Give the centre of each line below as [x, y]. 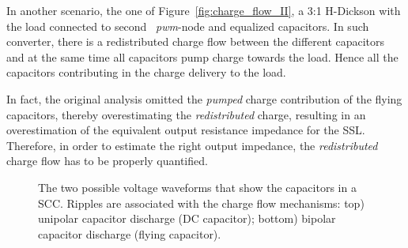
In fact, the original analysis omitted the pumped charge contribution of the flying [204, 98]
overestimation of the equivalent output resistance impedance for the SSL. [186, 130]
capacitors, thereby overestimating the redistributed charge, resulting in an [186, 114]
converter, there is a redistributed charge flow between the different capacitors [196, 41]
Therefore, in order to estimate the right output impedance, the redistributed [192, 145]
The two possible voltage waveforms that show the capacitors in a [197, 187]
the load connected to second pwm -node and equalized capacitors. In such [188, 26]
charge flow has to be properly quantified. [107, 161]
